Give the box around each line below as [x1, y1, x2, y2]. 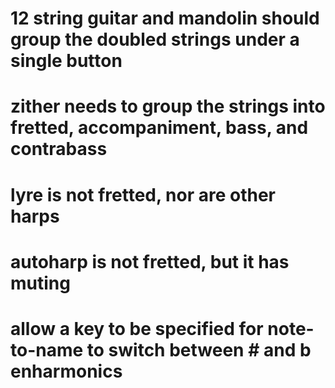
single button [10, 50, 123, 72]
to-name [10, 338, 84, 361]
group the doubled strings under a [10, 28, 300, 51]
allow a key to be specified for [10, 317, 264, 340]
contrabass [10, 138, 108, 161]
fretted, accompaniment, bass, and [10, 117, 309, 139]
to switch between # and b [86, 338, 312, 361]
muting [10, 272, 71, 294]
